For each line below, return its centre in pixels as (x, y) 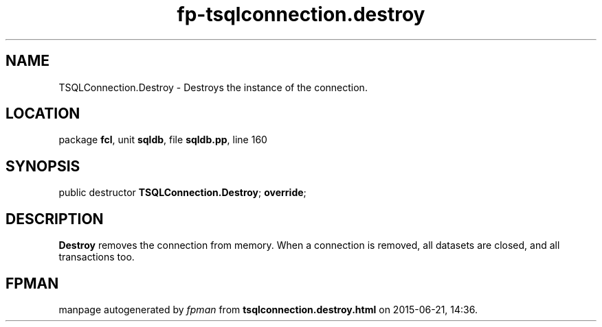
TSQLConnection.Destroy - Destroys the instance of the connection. (213, 87)
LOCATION (43, 114)
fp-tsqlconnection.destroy (301, 14)
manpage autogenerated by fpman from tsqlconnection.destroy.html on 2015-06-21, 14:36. (268, 309)
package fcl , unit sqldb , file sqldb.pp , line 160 (163, 140)
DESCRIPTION (55, 219)
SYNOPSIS (43, 166)
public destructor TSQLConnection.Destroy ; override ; (182, 193)
